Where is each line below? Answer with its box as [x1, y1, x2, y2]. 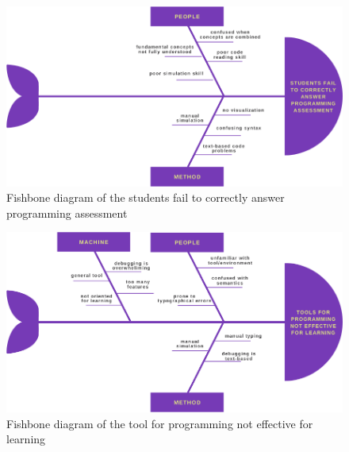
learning [6, 431, 46, 447]
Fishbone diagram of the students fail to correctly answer [6, 189, 285, 206]
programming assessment [6, 204, 128, 221]
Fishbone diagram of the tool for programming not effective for [6, 415, 313, 431]
